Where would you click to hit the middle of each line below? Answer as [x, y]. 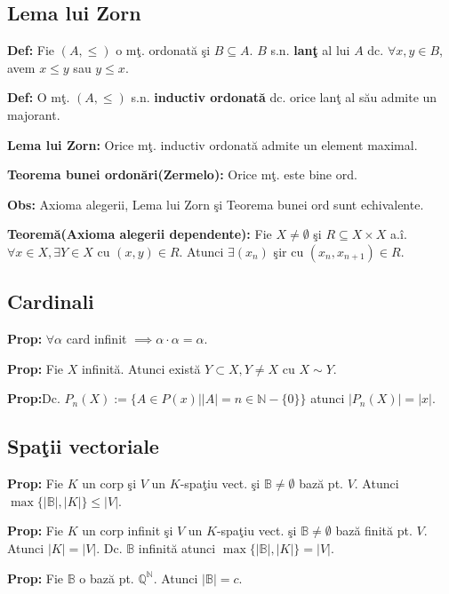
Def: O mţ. [39, 97]
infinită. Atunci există [141, 368]
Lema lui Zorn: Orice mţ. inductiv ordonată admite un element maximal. [212, 144]
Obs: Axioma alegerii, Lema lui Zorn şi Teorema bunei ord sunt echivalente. [216, 204]
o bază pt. [107, 578]
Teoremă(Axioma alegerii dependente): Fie [140, 234]
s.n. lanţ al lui [310, 50]
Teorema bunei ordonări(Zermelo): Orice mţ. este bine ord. [182, 174]
